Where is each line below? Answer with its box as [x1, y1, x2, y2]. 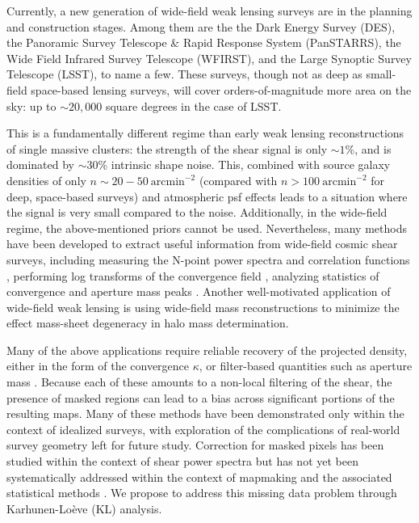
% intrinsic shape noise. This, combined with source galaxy [98, 156, 391, 173]
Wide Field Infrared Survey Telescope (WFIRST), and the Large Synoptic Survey [6, 49, 412, 66]
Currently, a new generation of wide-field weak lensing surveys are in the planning [6, 2, 413, 19]
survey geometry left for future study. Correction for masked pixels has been [6, 437, 384, 453]
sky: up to [6, 97, 57, 114]
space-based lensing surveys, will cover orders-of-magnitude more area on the [31, 81, 412, 98]
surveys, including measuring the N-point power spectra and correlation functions [6, 251, 410, 268]
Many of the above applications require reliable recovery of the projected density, [6, 341, 408, 358]
